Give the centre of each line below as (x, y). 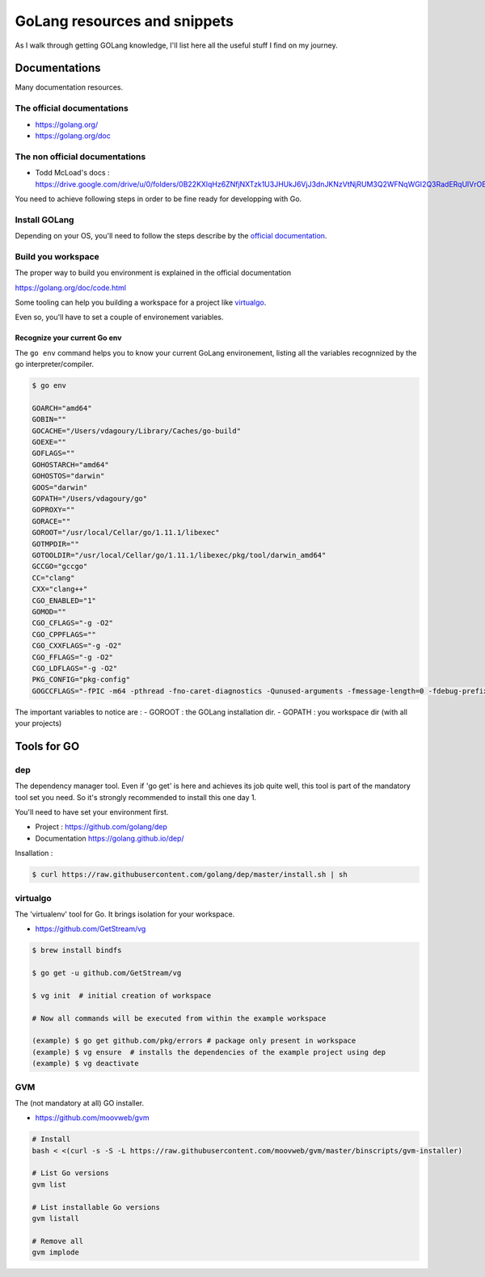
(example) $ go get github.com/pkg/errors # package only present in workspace (194, 1041)
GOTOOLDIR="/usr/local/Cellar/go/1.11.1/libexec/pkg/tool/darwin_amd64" (179, 555)
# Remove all (58, 1241)
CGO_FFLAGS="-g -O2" (72, 657)
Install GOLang (44, 220)
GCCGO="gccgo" (60, 567)
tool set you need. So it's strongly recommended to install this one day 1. (136, 797)
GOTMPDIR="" (56, 544)
